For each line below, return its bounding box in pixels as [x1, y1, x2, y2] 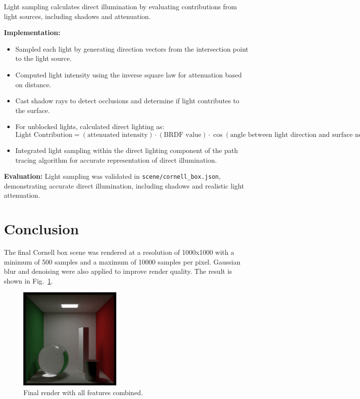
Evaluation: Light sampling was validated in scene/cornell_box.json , [4, 171, 221, 181]
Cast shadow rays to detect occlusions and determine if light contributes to [15, 95, 239, 106]
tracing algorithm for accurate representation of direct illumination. [15, 154, 217, 165]
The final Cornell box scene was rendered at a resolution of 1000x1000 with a [4, 247, 234, 257]
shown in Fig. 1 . [4, 275, 53, 285]
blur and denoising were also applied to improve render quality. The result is [4, 266, 232, 276]
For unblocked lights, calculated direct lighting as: [15, 121, 164, 132]
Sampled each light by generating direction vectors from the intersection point [15, 43, 249, 54]
